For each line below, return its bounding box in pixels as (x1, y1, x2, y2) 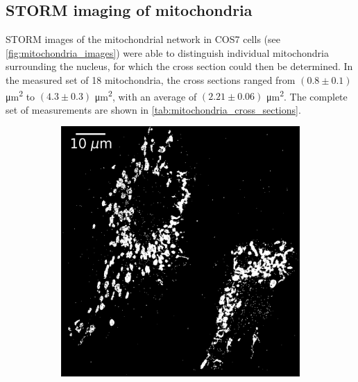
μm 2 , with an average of (94, 87, 197, 103)
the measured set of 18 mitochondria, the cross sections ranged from (6, 72, 296, 87)
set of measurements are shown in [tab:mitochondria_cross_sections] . (6, 102, 301, 116)
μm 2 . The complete (266, 87, 348, 103)
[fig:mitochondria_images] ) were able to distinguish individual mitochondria (6, 45, 329, 60)
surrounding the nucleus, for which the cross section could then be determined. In (6, 59, 353, 73)
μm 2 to (6, 87, 35, 103)
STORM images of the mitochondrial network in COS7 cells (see (6, 32, 280, 46)
